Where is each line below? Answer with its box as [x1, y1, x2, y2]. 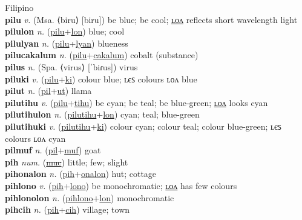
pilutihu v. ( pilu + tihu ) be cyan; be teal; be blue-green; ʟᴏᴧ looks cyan [5, 96, 268, 108]
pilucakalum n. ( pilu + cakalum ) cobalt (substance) [5, 48, 199, 61]
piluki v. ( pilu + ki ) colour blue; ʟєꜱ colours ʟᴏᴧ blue [5, 72, 197, 85]
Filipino [5, 1, 34, 13]
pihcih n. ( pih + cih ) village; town [5, 203, 130, 216]
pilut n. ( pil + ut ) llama [5, 84, 92, 97]
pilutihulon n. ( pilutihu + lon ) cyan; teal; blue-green [5, 108, 200, 121]
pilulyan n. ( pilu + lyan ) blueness [5, 36, 128, 49]
